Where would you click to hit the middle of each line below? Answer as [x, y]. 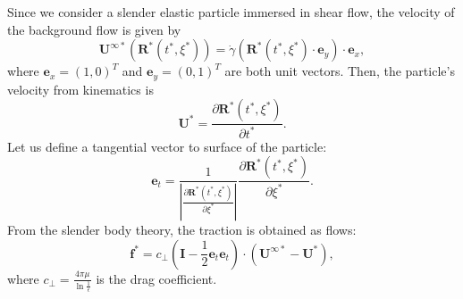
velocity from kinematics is [80, 89]
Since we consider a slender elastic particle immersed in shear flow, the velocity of [231, 12]
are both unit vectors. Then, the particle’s [340, 71]
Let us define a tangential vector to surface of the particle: [167, 146]
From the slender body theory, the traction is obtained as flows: [182, 230]
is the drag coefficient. [156, 278]
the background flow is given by [94, 29]
